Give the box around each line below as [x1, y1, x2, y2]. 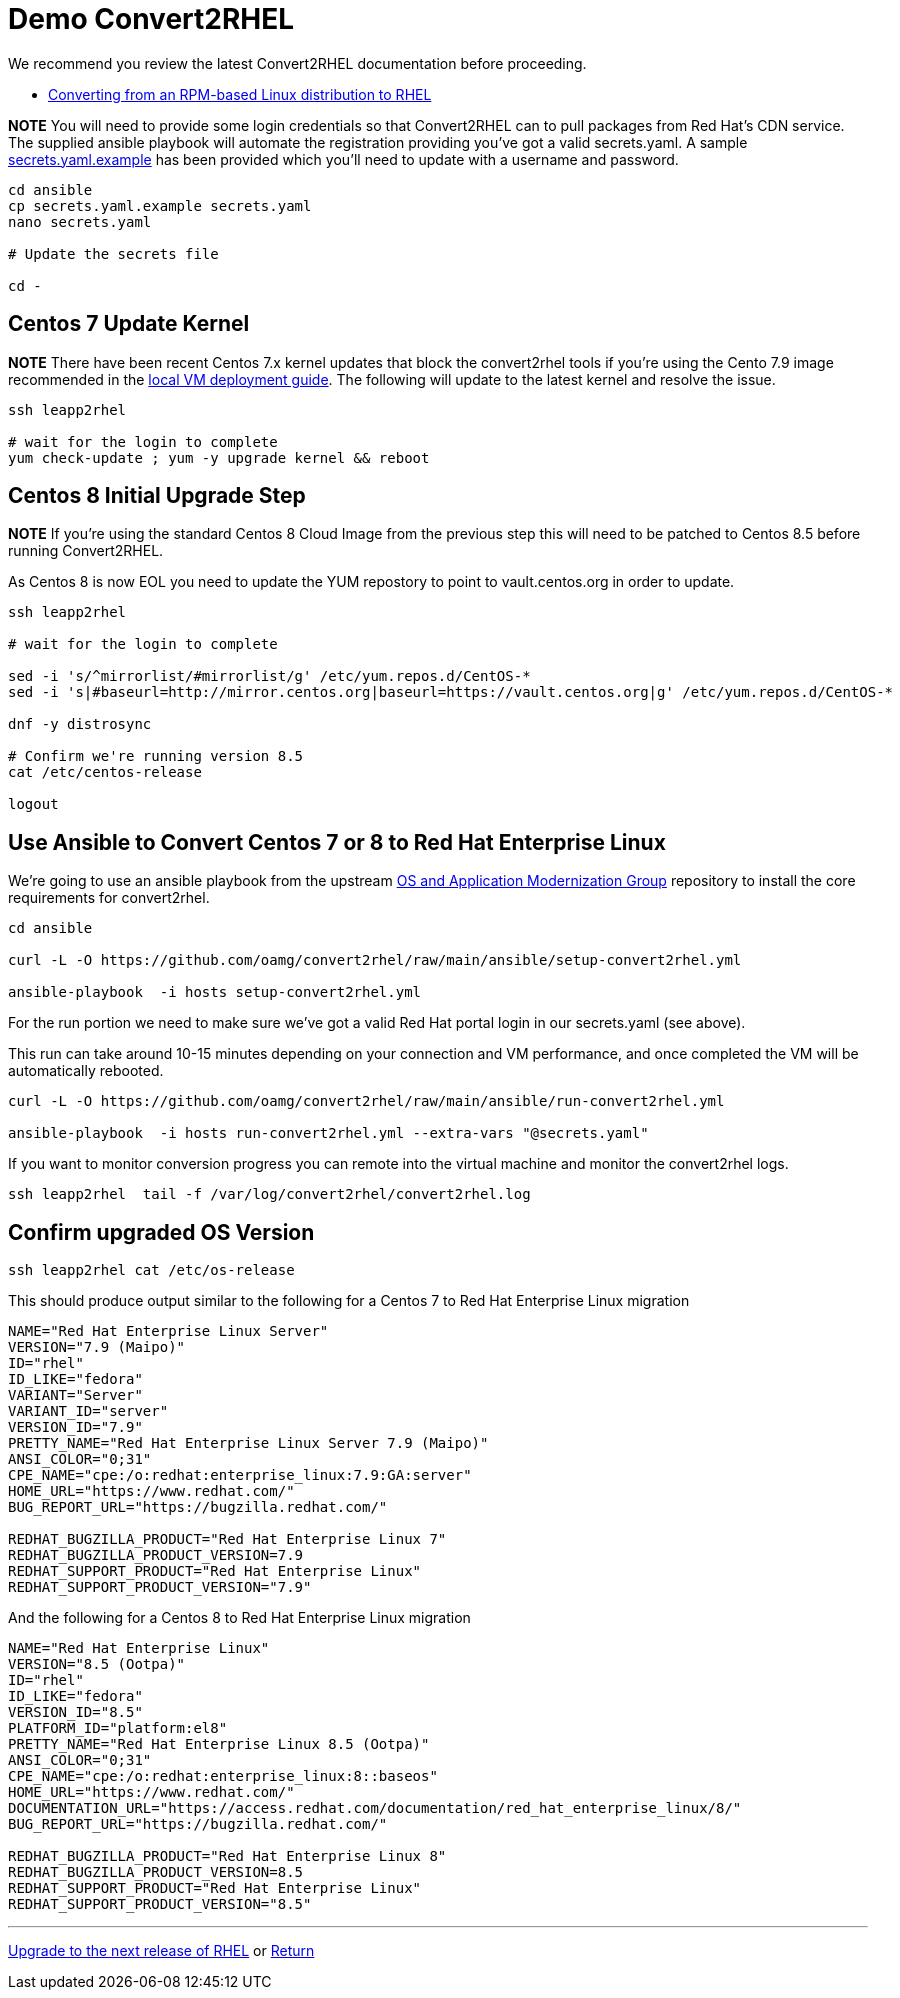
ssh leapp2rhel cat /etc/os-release [8, 1262, 295, 1279]
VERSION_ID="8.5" [8, 1704, 143, 1721]
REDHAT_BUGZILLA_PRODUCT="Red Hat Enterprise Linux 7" [8, 1531, 447, 1548]
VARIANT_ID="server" [8, 1403, 169, 1420]
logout [8, 796, 59, 813]
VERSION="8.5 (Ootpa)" [8, 1656, 186, 1673]
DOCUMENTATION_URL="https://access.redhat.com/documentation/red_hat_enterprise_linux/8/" [8, 1800, 742, 1817]
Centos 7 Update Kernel [8, 311, 250, 337]
